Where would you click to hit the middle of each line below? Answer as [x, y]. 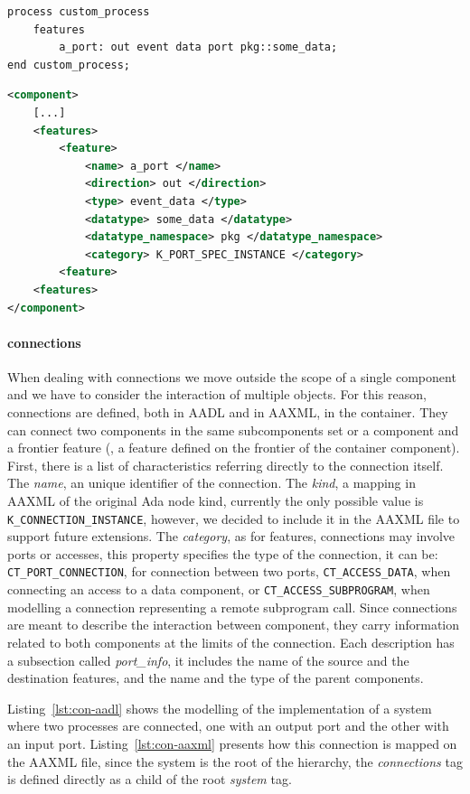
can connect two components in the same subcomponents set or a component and [233, 430]
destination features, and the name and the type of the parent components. [216, 678]
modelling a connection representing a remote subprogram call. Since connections [232, 607]
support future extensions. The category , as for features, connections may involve [231, 536]
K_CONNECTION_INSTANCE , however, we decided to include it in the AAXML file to [234, 518]
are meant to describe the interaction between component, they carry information [234, 625]
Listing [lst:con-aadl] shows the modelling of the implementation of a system [220, 708]
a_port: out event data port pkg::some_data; [198, 47]
